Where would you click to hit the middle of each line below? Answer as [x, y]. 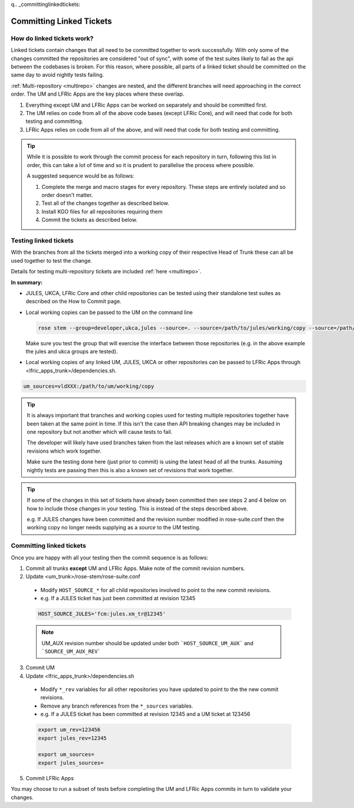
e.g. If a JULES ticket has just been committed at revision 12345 [118, 598]
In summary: [27, 282]
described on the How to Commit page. [73, 302]
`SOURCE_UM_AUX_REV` [71, 651]
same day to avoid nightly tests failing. [58, 75]
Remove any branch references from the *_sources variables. [117, 706]
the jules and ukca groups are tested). [72, 352]
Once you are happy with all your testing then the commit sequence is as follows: [110, 557]
